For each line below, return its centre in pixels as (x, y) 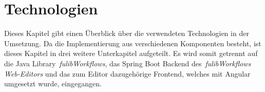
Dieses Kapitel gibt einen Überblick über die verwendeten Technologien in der (127, 33)
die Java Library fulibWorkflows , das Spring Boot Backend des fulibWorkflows (128, 63)
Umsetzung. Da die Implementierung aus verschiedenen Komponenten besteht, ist (133, 43)
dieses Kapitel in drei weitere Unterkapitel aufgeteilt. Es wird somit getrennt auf (131, 53)
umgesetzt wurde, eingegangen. (53, 84)
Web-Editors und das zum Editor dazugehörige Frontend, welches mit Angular (127, 73)
